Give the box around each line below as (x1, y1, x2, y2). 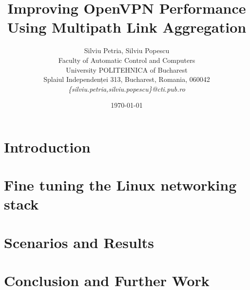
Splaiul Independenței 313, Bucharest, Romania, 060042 (43, 74, 210, 84)
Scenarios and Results (4, 232, 154, 252)
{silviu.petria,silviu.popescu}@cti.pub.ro (68, 83, 185, 94)
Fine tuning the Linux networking (4, 175, 237, 195)
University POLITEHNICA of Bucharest (66, 64, 188, 75)
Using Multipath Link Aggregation (7, 17, 247, 37)
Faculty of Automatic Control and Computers (58, 55, 195, 65)
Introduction (4, 136, 91, 156)
